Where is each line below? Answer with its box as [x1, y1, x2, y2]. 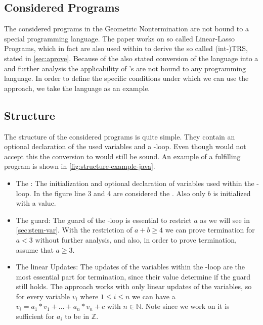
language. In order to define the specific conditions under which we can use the [4, 73, 249, 83]
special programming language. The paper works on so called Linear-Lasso [4, 33, 235, 43]
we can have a [132, 291, 176, 301]
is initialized [213, 188, 251, 198]
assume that [16, 244, 54, 255]
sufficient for [16, 311, 55, 321]
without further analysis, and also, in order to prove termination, [35, 234, 237, 245]
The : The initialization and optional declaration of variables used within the [16, 177, 254, 188]
